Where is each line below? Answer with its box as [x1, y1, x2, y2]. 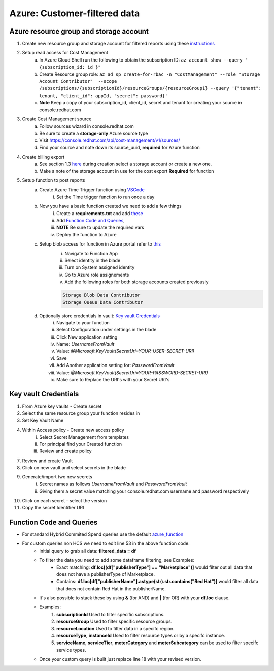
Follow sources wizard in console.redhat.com [39, 123, 134, 129]
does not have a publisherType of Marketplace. [56, 571, 155, 577]
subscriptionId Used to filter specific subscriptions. [56, 611, 165, 617]
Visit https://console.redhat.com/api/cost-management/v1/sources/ [39, 137, 180, 143]
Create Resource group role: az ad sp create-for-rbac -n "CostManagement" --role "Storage [39, 71, 260, 77]
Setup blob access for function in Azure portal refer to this [39, 241, 161, 247]
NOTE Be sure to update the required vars [56, 224, 144, 231]
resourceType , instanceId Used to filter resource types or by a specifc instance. [56, 633, 225, 639]
